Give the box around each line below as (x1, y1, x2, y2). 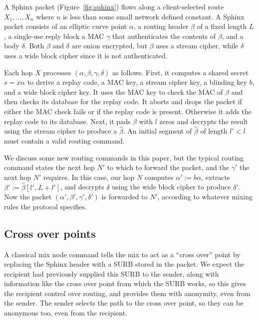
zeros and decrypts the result (159, 116, 248, 126)
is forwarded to (101, 191, 148, 202)
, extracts (201, 171, 230, 182)
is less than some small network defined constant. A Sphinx (62, 11, 245, 21)
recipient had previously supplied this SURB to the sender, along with (4, 268, 219, 279)
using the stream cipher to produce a (4, 126, 117, 136)
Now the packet (4, 191, 52, 202)
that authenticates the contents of (112, 30, 216, 41)
